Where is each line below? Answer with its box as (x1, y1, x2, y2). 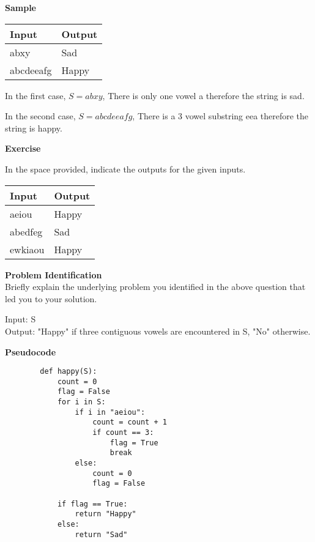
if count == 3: (92, 428, 154, 437)
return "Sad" (75, 530, 128, 539)
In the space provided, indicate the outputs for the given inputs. (5, 162, 246, 175)
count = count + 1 (92, 418, 167, 427)
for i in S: (57, 398, 106, 407)
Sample (5, 1, 36, 13)
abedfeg (10, 224, 43, 239)
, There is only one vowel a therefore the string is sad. (102, 89, 305, 102)
